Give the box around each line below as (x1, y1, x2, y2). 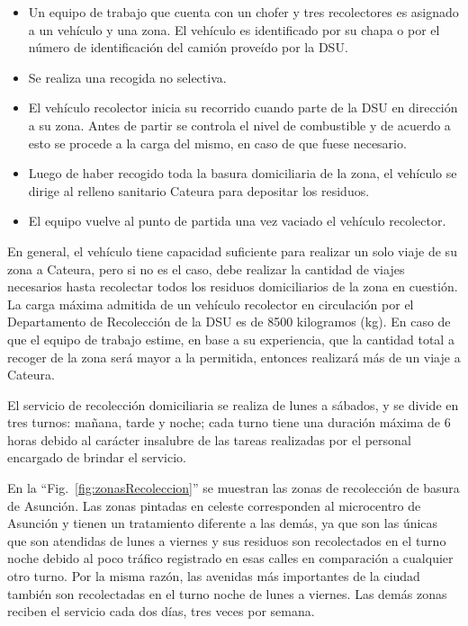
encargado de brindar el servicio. (7, 448, 186, 467)
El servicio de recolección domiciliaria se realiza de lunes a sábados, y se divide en (7, 395, 459, 414)
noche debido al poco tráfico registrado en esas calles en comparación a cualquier (7, 549, 454, 568)
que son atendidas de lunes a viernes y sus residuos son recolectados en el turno (7, 531, 446, 550)
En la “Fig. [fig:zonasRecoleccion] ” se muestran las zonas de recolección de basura (7, 478, 460, 497)
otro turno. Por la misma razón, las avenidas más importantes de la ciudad (7, 567, 420, 586)
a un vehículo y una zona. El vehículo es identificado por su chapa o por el (28, 20, 440, 39)
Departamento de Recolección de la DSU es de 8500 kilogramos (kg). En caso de (7, 312, 451, 331)
